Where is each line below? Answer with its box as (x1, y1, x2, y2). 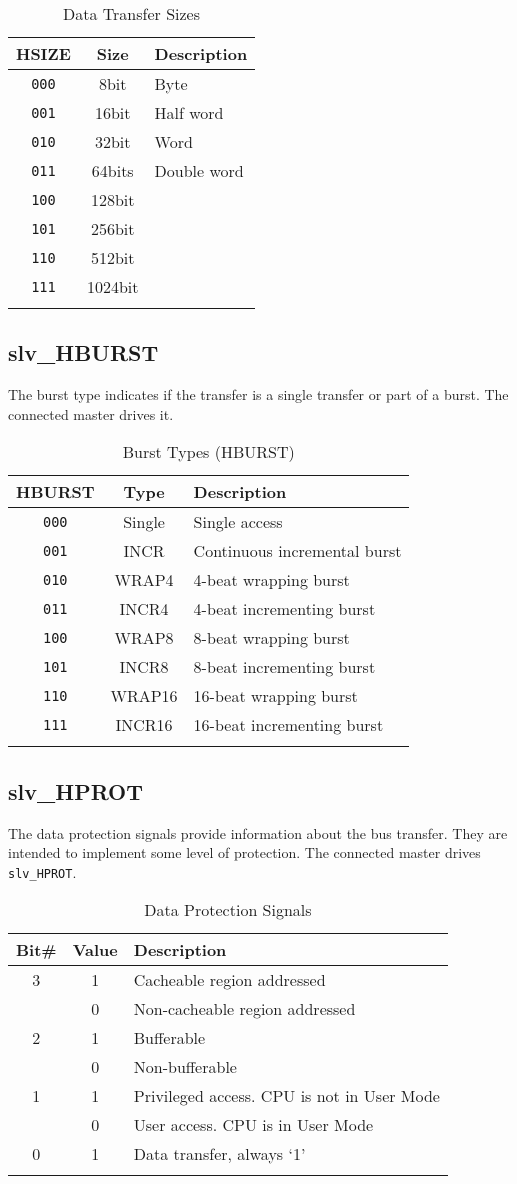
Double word (154, 159, 244, 182)
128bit (90, 188, 135, 211)
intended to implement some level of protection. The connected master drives (8, 842, 481, 863)
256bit (90, 217, 135, 240)
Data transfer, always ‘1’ (133, 1142, 306, 1166)
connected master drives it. (8, 403, 174, 424)
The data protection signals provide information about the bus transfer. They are (8, 822, 508, 843)
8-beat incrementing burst (193, 655, 376, 679)
